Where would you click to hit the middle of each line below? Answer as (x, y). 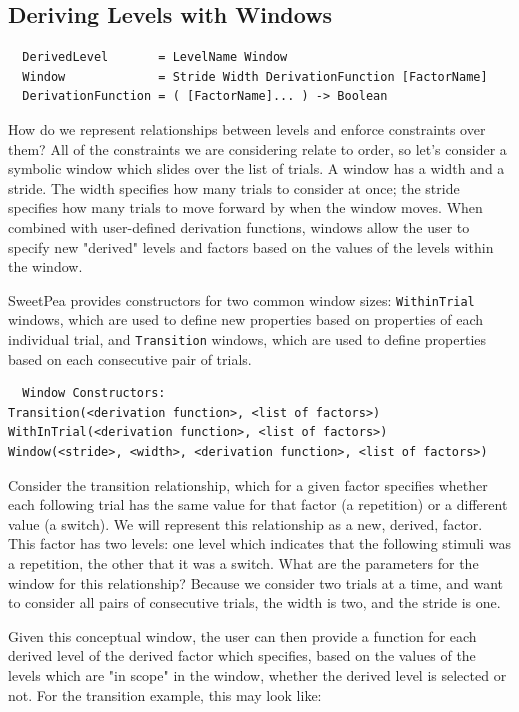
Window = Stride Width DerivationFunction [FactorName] (255, 76)
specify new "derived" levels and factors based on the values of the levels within (251, 246)
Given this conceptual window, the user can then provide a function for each (242, 635)
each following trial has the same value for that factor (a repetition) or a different (258, 504)
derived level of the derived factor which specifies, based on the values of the (242, 655)
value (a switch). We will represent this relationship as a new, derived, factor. (245, 523)
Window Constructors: (94, 393)
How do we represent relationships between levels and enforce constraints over (247, 128)
